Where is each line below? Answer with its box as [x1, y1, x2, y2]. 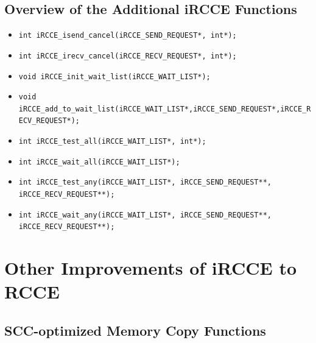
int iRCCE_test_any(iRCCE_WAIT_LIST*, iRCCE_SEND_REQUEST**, [18, 178, 272, 187]
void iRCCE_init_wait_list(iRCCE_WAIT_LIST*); [18, 72, 211, 81]
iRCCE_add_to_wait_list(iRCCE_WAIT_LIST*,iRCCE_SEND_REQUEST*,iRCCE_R [18, 104, 311, 113]
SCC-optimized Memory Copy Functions [4, 321, 266, 340]
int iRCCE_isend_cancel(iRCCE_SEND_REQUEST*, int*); [18, 31, 237, 40]
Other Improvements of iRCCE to [4, 255, 297, 280]
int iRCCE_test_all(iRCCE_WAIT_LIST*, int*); [18, 137, 206, 146]
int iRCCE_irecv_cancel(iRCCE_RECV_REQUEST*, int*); [18, 51, 237, 60]
